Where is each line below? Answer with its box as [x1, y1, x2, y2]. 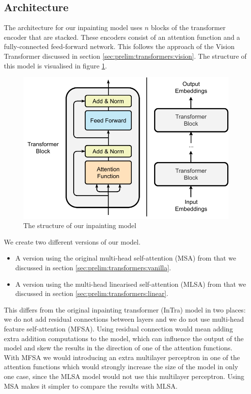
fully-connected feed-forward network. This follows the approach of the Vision [4, 41, 235, 51]
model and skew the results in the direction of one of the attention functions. [4, 343, 233, 353]
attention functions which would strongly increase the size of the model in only [4, 361, 238, 372]
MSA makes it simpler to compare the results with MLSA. [4, 380, 178, 391]
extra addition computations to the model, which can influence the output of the [4, 333, 244, 343]
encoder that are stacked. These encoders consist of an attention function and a [4, 32, 240, 42]
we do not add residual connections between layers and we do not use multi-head [4, 314, 244, 324]
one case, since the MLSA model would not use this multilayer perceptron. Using [4, 371, 245, 381]
